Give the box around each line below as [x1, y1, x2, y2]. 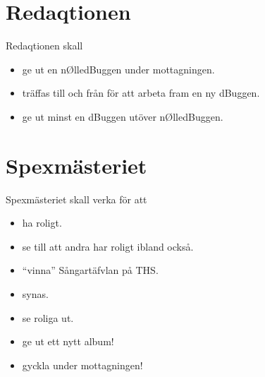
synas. [22, 287, 49, 301]
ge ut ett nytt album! [22, 334, 114, 349]
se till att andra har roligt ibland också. [22, 239, 194, 253]
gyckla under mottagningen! [22, 357, 143, 372]
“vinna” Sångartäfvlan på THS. [22, 263, 159, 277]
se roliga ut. [22, 310, 74, 325]
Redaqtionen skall [6, 38, 83, 53]
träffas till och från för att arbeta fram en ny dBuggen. [22, 85, 260, 100]
